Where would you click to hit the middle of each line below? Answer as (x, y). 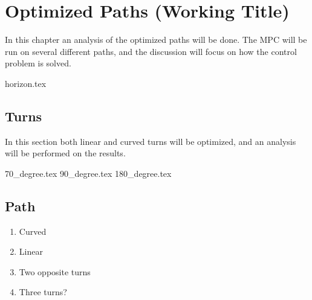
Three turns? (43, 292)
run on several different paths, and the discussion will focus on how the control (151, 51)
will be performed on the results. (65, 153)
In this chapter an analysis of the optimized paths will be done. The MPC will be (156, 40)
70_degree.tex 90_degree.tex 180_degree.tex (88, 173)
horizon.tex (26, 83)
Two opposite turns (55, 271)
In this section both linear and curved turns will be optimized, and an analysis (151, 141)
